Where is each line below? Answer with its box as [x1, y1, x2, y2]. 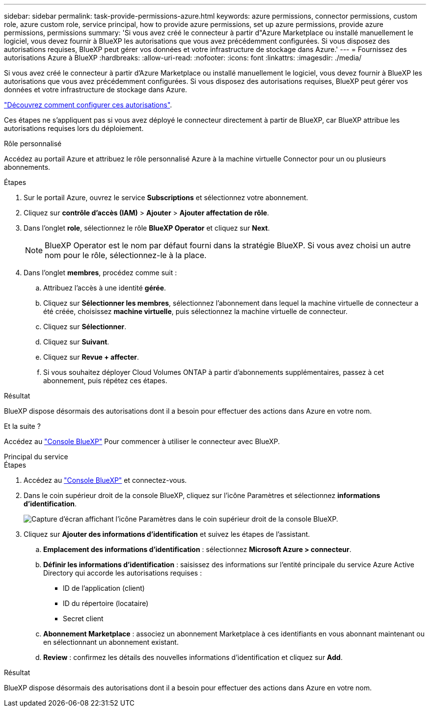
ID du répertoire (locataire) [63, 599, 149, 607]
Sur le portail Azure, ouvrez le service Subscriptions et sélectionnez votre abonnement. [24, 193, 308, 202]
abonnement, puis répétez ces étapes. [43, 376, 167, 385]
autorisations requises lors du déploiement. [4, 124, 144, 132]
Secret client [63, 614, 104, 623]
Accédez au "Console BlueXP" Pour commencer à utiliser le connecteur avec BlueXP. [4, 437, 280, 446]
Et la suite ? [4, 422, 41, 430]
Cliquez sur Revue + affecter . [43, 353, 139, 361]
